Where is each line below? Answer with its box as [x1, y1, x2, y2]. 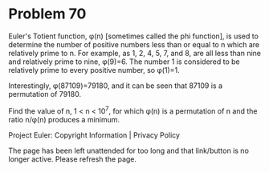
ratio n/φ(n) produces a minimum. [8, 114, 120, 124]
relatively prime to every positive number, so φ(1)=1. [8, 65, 180, 74]
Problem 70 [8, 5, 87, 23]
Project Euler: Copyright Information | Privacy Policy [8, 130, 181, 140]
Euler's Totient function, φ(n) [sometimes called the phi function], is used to [8, 31, 259, 41]
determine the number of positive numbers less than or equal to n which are [8, 39, 260, 49]
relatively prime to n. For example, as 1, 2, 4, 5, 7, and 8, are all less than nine [8, 48, 262, 58]
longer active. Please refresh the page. [8, 154, 137, 164]
